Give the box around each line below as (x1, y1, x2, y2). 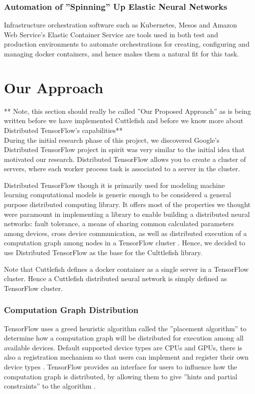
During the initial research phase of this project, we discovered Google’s (4, 134, 220, 145)
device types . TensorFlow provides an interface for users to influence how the (4, 362, 237, 371)
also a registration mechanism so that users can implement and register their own (4, 352, 249, 362)
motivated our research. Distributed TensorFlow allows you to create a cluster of (4, 154, 246, 164)
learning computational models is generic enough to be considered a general (4, 189, 231, 200)
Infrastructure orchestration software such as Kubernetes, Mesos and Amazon (4, 20, 237, 30)
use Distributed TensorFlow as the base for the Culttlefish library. (4, 247, 203, 258)
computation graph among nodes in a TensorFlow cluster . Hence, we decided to (4, 237, 246, 248)
